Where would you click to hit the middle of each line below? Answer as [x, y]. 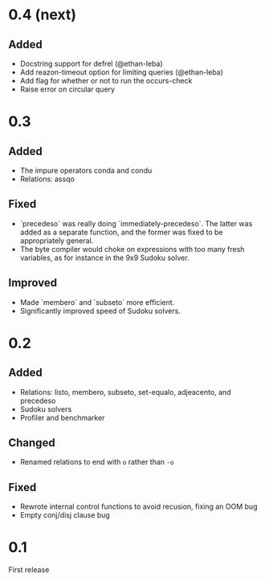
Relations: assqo [47, 179]
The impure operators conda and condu [86, 171]
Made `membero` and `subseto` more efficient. [97, 302]
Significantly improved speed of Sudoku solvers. [100, 311]
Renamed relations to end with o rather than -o [97, 462]
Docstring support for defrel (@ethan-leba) [91, 63]
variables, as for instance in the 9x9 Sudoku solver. [105, 258]
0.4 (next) [43, 15]
